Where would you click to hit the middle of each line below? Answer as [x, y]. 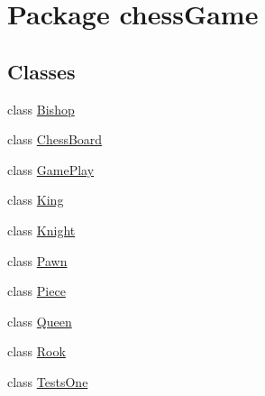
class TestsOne [48, 381]
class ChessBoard [55, 139]
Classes [41, 71]
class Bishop [41, 109]
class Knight [41, 230]
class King [36, 200]
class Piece [37, 291]
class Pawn [37, 260]
